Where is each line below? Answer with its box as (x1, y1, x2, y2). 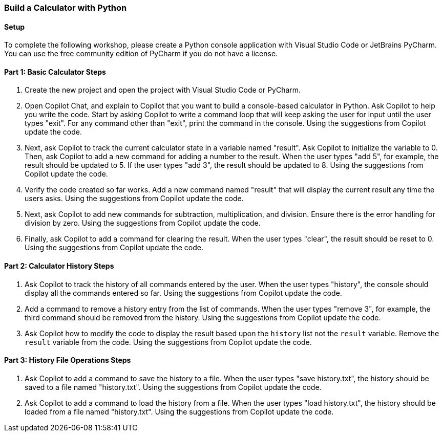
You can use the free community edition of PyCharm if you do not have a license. (4, 49, 278, 58)
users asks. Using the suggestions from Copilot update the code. (25, 194, 244, 203)
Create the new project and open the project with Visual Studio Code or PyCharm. (25, 85, 301, 95)
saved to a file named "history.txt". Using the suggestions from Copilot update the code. (25, 382, 322, 391)
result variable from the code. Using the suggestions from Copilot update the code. (25, 337, 312, 346)
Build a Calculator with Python (4, 3, 127, 13)
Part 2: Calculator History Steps (4, 261, 114, 271)
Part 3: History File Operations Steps (4, 356, 131, 365)
